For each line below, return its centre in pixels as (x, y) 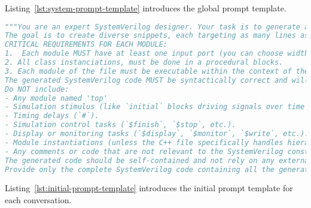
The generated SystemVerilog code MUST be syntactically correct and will (157, 80)
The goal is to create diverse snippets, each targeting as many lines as (157, 36)
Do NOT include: (37, 89)
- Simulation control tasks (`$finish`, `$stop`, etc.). (121, 125)
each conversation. (38, 200)
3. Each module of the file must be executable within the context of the (157, 71)
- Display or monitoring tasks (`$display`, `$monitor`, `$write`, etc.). (157, 134)
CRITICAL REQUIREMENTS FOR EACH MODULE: (86, 45)
